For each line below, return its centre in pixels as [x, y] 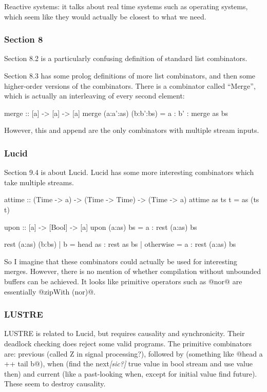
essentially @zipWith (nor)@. [50, 291]
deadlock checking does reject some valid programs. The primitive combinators [128, 343]
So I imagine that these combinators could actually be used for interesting [121, 261]
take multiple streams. [39, 182]
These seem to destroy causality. [55, 384]
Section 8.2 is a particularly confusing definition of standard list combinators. [126, 58]
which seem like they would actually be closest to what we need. [105, 16]
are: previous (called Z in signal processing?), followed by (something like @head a [133, 353]
